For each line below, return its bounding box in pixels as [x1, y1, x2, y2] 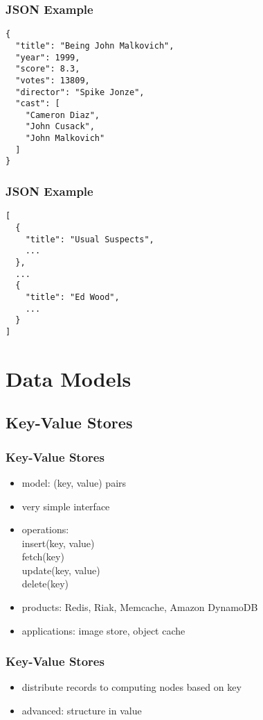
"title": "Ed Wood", [25, 292, 120, 302]
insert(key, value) [21, 535, 95, 550]
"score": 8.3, [15, 64, 80, 74]
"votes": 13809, [15, 75, 90, 85]
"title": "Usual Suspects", [25, 234, 154, 244]
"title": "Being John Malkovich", [15, 40, 174, 51]
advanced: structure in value [21, 703, 142, 718]
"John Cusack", [25, 122, 95, 132]
